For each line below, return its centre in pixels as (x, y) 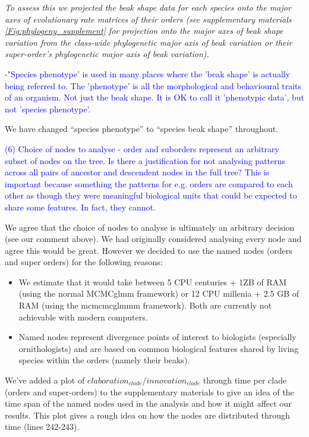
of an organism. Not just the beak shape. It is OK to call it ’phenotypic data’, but (154, 97)
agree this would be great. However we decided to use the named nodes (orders (149, 250)
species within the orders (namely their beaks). (104, 360)
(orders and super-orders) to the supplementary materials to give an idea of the (149, 392)
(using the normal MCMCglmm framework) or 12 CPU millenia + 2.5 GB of (159, 293)
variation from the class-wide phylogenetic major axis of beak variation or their (149, 42)
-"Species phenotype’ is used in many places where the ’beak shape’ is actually (148, 73)
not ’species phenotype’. (48, 109)
